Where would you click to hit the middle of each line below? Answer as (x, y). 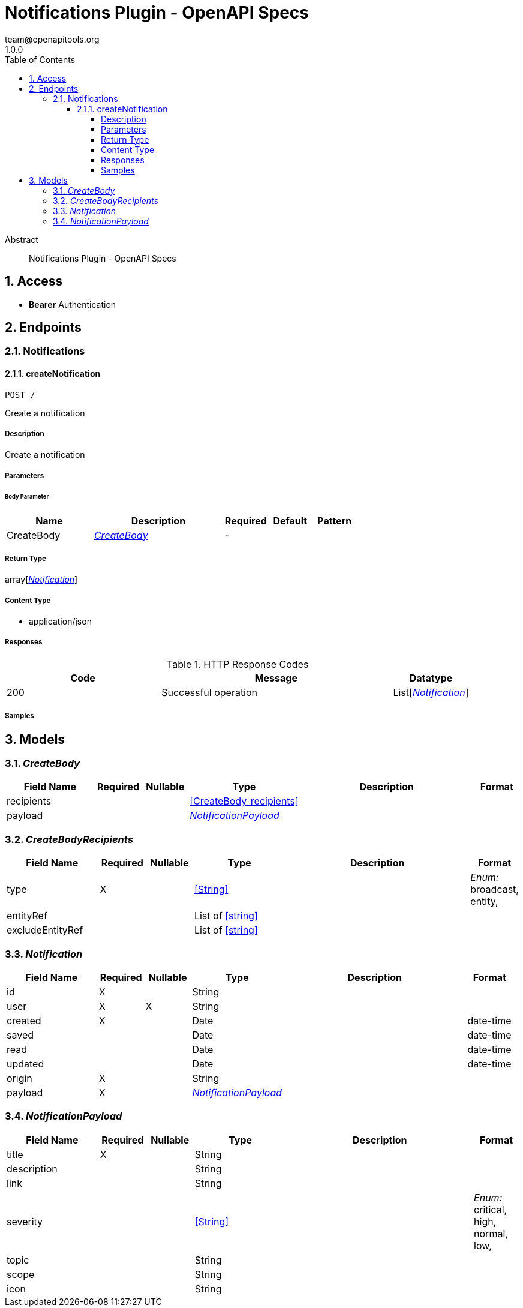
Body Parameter (27, 496)
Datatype (431, 678)
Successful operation (210, 692)
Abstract (22, 239)
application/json (60, 622)
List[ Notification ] (431, 692)
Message (276, 678)
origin (19, 1078)
